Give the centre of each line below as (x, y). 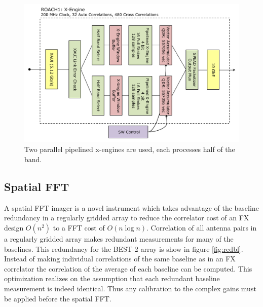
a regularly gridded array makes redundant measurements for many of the (119, 239)
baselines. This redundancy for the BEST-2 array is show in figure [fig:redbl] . (124, 248)
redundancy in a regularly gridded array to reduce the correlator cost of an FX (127, 218)
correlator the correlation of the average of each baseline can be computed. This (128, 268)
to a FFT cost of (79, 228)
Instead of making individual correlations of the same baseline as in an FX (120, 259)
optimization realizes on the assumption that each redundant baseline (112, 278)
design (14, 228)
